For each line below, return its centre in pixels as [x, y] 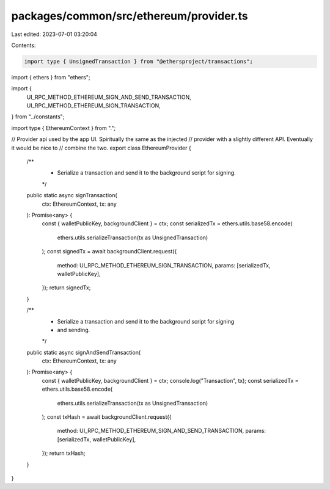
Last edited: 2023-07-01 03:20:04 [54, 34]
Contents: [24, 45]
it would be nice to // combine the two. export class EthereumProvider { [101, 148]
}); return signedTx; [66, 288]
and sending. [74, 330]
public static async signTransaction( [72, 195]
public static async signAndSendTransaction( [84, 352]
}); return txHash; [64, 453]
